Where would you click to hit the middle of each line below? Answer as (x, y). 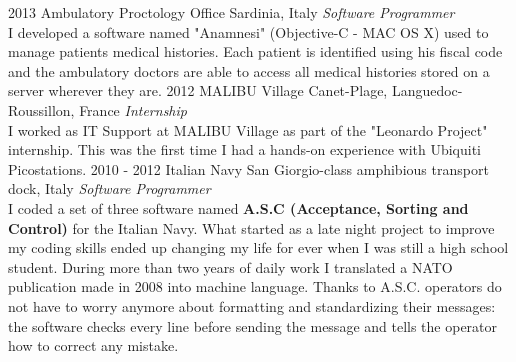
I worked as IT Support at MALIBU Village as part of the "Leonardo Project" (248, 129)
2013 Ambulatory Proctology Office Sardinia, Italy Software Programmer (231, 12)
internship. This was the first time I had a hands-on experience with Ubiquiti (245, 149)
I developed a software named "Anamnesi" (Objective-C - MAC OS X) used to (248, 31)
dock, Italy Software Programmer (109, 188)
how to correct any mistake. (93, 345)
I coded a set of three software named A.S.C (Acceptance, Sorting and (238, 207)
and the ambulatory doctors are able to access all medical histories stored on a (249, 70)
